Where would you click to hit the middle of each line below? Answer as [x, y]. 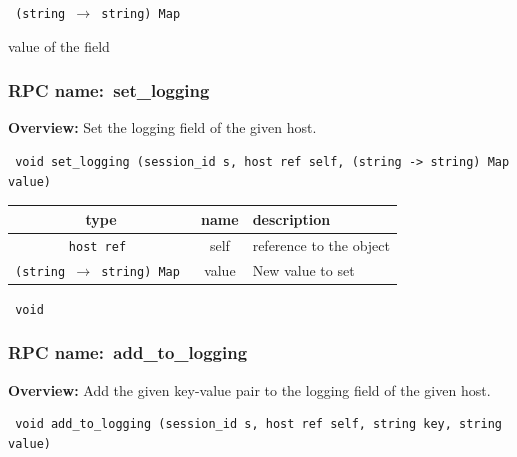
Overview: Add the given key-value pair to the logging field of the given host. [249, 389]
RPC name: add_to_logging [128, 352]
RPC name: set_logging [109, 90]
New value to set [303, 269]
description [291, 218]
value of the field [59, 45]
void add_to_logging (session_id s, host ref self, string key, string [258, 424]
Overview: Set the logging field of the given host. [162, 127]
